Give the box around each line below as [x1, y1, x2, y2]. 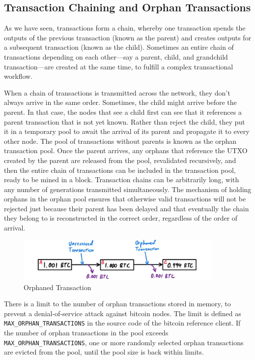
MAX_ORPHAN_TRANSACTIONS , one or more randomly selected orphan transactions [4, 337, 244, 347]
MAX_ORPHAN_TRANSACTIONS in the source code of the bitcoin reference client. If [4, 318, 241, 328]
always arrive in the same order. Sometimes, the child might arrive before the [4, 97, 237, 107]
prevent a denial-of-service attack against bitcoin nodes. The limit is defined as [4, 308, 241, 318]
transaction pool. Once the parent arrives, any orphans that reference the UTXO [4, 145, 248, 156]
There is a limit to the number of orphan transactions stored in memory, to [4, 298, 231, 309]
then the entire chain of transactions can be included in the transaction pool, [4, 164, 236, 175]
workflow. [4, 71, 32, 81]
